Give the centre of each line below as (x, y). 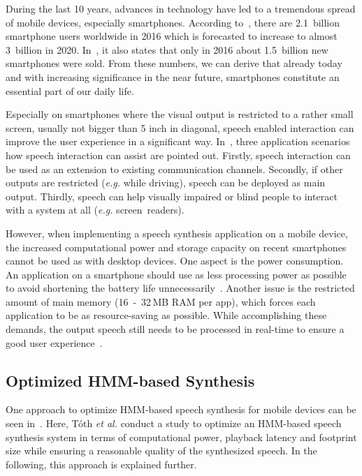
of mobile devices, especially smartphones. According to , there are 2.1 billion (173, 22)
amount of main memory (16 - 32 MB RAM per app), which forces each (161, 301)
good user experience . (54, 342)
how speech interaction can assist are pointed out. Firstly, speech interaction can (178, 155)
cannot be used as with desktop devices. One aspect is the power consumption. (175, 261)
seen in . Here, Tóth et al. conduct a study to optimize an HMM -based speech (174, 423)
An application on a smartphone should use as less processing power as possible (176, 274)
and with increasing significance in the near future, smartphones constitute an (173, 76)
